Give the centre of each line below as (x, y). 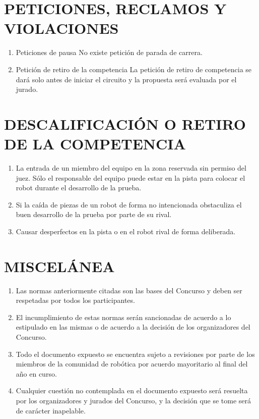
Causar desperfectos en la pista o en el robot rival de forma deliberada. (126, 231)
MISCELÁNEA (59, 266)
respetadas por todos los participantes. (75, 300)
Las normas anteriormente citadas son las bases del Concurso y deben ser (129, 290)
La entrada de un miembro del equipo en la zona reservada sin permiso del (131, 168)
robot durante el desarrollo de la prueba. (79, 188)
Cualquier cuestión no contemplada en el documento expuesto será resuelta (132, 390)
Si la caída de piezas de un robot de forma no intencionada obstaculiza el (129, 204)
